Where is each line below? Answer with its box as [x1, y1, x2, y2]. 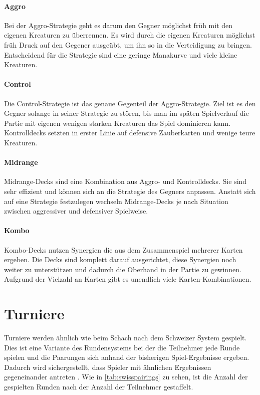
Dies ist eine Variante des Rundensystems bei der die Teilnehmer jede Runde [4, 342, 240, 352]
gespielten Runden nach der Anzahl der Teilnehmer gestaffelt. [4, 381, 193, 391]
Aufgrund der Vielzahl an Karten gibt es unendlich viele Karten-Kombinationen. [4, 274, 251, 284]
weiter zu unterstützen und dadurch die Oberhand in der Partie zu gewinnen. [4, 264, 241, 274]
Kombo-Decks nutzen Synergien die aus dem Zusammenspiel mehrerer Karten [4, 244, 243, 255]
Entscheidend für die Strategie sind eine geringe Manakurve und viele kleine [4, 49, 237, 60]
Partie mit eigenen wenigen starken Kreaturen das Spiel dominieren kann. [4, 117, 231, 128]
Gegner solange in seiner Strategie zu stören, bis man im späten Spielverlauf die [4, 108, 249, 118]
